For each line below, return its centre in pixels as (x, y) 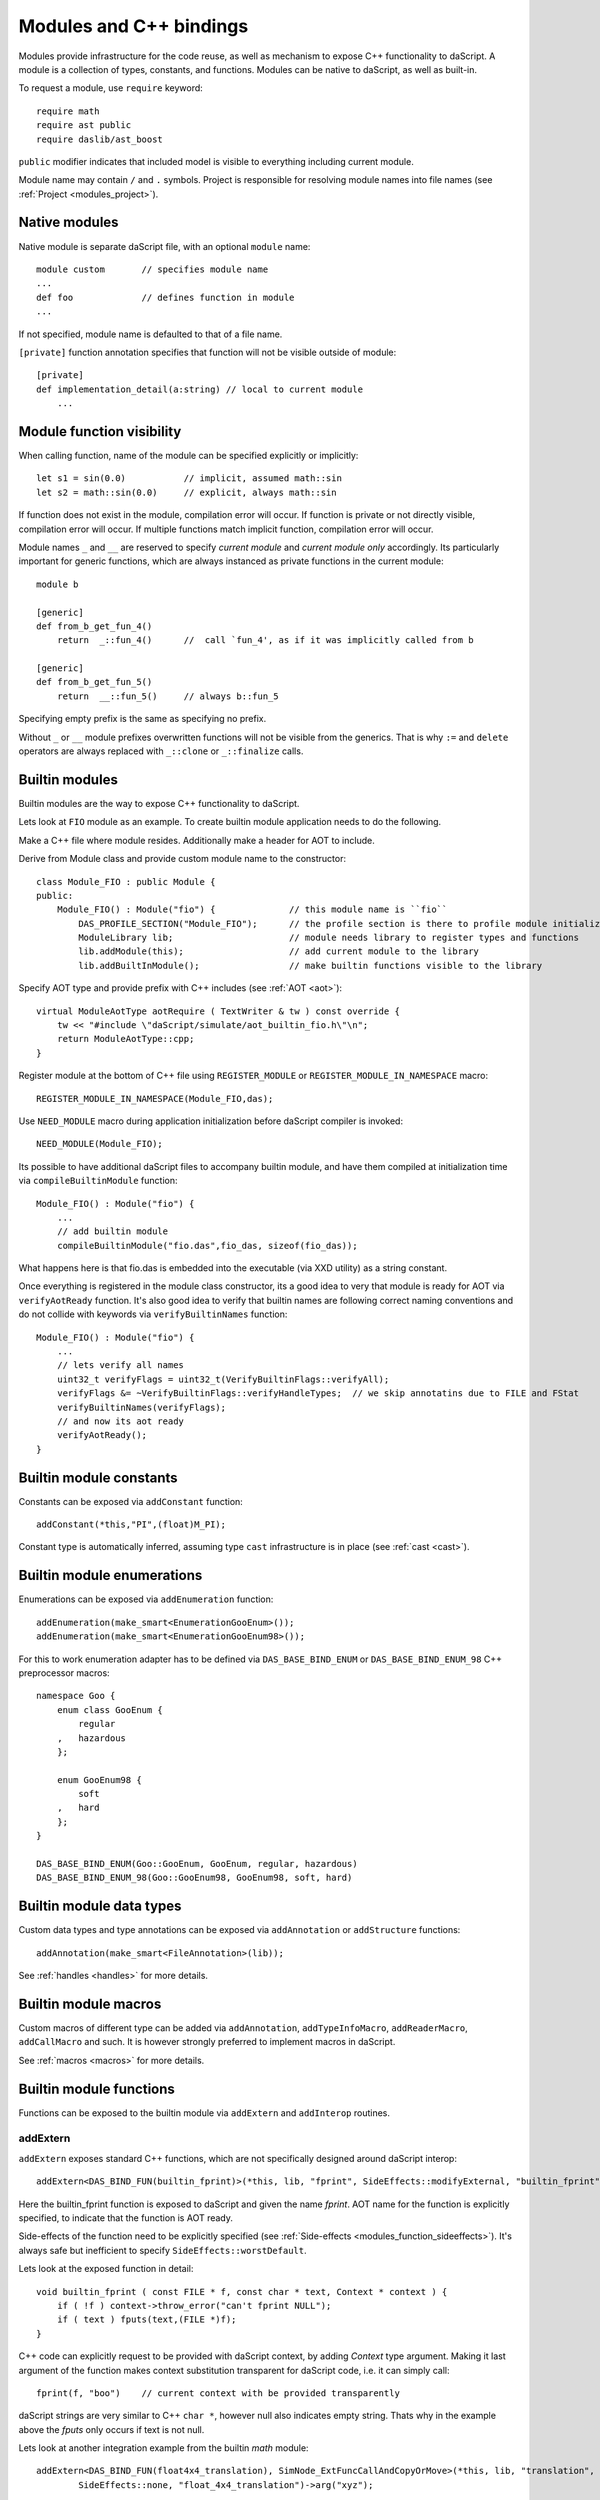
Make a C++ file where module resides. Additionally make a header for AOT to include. (196, 840)
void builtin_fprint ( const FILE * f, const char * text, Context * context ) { (242, 2291)
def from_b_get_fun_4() (94, 626)
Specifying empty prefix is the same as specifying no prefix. (142, 719)
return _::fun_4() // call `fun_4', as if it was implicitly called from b (265, 640)
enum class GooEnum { (110, 1709)
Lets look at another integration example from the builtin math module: (163, 2448)
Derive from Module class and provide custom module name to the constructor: (182, 859)
